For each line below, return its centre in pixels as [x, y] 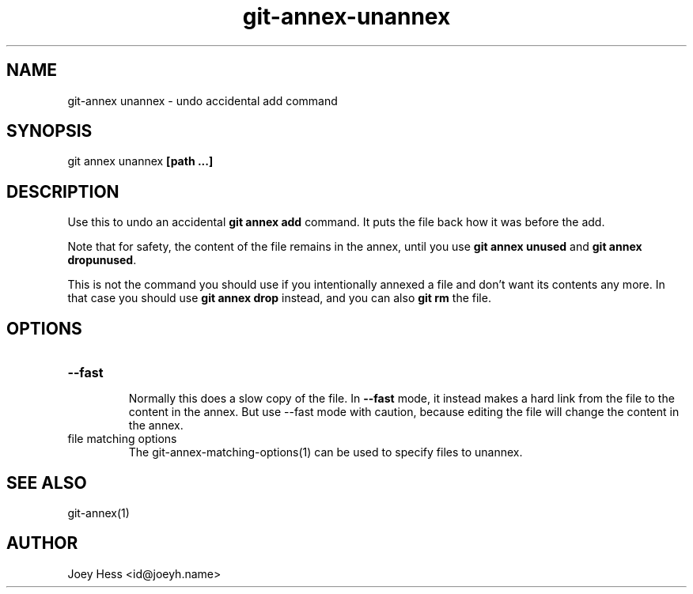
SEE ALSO [47, 482]
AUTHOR [42, 543]
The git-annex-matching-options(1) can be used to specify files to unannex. [326, 452]
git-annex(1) [98, 513]
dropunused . [102, 260]
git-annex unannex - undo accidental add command [203, 100]
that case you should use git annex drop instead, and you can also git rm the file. [279, 298]
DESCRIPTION [63, 191]
